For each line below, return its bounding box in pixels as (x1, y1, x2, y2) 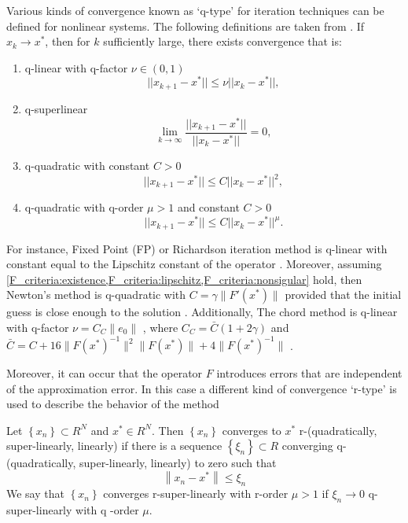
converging (281, 437, 333, 454)
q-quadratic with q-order (24, 199, 144, 215)
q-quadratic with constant (24, 157, 150, 173)
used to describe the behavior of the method (6, 396, 219, 412)
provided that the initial (285, 286, 402, 303)
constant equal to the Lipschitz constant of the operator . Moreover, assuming (6, 256, 382, 272)
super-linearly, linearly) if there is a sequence (6, 437, 222, 454)
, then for (45, 33, 90, 50)
